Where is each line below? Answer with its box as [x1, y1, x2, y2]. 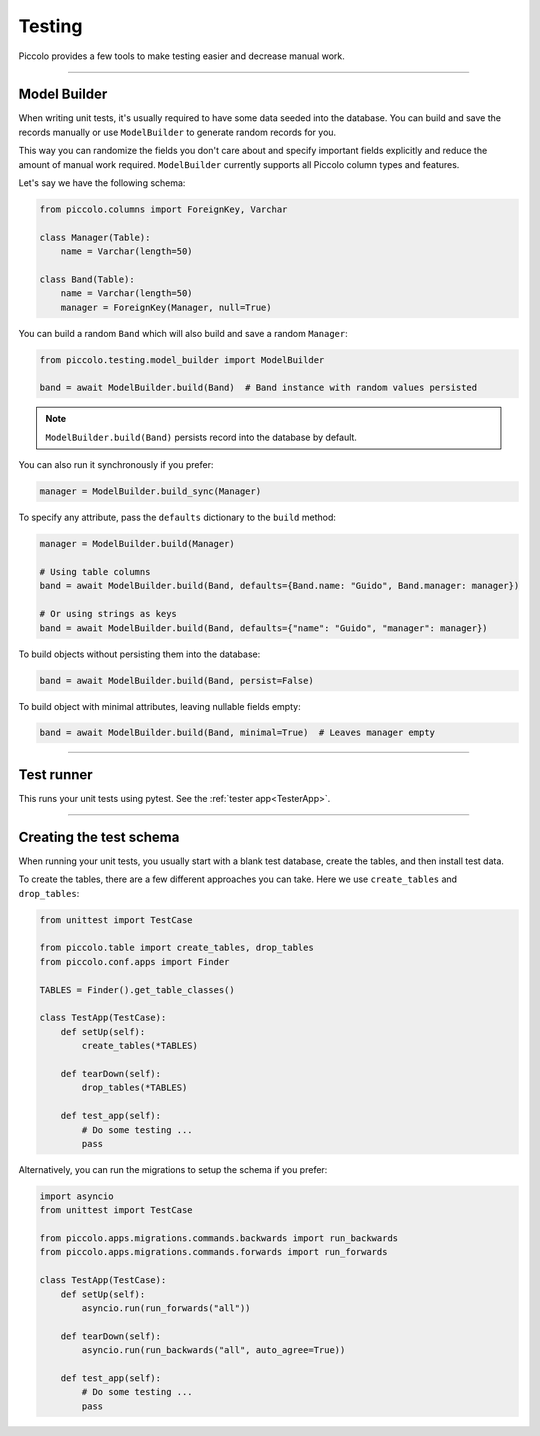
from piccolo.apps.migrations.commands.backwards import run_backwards [39, 1233, 399, 1244]
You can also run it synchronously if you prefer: [18, 459, 214, 471]
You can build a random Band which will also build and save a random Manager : [18, 327, 349, 339]
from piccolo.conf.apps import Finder [39, 956, 230, 967]
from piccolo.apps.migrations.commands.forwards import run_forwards [39, 1246, 388, 1258]
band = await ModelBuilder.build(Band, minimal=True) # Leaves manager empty [39, 727, 435, 739]
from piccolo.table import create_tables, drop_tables [39, 942, 314, 954]
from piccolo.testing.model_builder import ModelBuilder [39, 354, 325, 365]
